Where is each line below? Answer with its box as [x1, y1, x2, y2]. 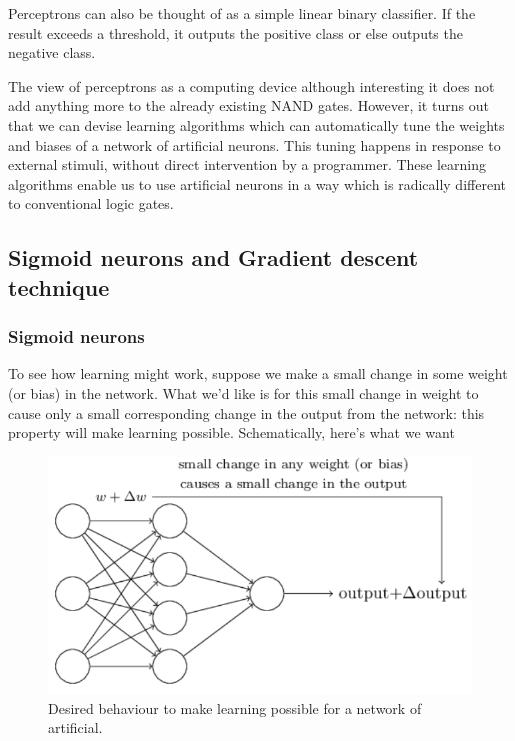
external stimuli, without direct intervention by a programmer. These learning [8, 154, 487, 175]
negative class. [8, 42, 96, 63]
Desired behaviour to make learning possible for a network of [48, 697, 422, 718]
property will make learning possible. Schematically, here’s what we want [8, 422, 455, 443]
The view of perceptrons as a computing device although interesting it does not [8, 75, 495, 96]
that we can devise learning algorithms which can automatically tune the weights [8, 114, 505, 135]
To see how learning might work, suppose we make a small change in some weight [8, 363, 508, 384]
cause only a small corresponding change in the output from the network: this [8, 402, 485, 423]
